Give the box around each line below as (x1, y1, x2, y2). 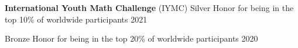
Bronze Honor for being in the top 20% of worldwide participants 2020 (5, 32, 258, 45)
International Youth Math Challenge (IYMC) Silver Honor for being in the (5, 2, 294, 13)
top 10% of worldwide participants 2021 (5, 13, 148, 25)
